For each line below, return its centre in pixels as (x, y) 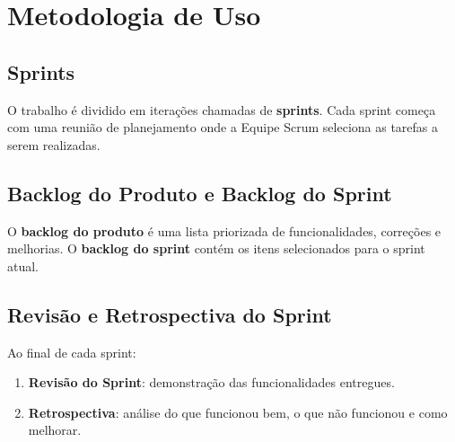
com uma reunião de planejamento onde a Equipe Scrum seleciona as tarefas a (223, 127)
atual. (23, 265)
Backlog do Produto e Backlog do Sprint (200, 193)
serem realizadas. (54, 144)
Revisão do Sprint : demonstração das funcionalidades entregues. (211, 382)
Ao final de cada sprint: (72, 352)
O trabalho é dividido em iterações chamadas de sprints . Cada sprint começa (222, 109)
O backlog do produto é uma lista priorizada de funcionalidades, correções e (224, 230)
